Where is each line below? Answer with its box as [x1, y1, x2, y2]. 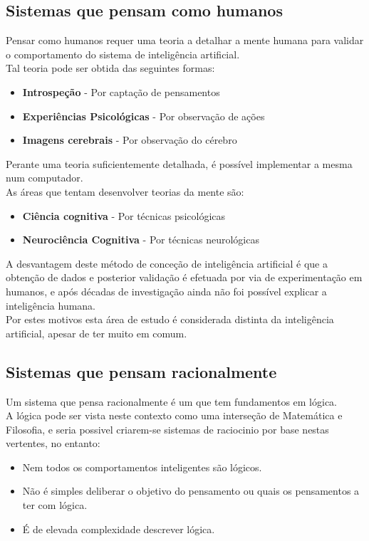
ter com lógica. [22, 498, 88, 513]
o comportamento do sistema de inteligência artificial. [6, 46, 240, 61]
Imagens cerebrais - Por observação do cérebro [22, 132, 237, 147]
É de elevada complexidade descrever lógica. [22, 521, 215, 536]
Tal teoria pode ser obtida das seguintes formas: [6, 61, 215, 75]
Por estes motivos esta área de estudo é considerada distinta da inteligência [6, 312, 334, 327]
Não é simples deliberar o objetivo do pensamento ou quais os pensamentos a [22, 483, 360, 498]
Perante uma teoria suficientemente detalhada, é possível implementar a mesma [6, 156, 353, 171]
